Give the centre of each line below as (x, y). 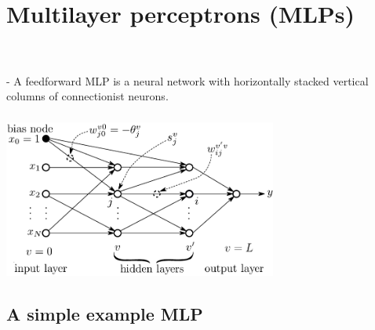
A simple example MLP (105, 314)
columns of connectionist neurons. (87, 96)
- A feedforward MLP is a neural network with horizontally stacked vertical (187, 80)
